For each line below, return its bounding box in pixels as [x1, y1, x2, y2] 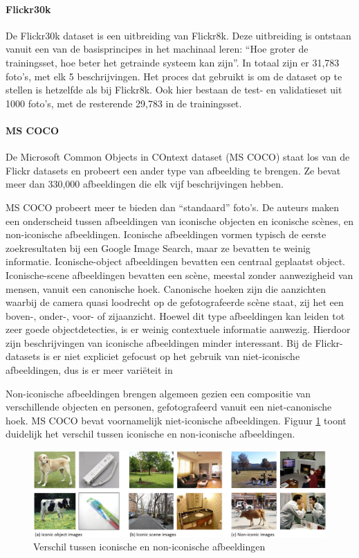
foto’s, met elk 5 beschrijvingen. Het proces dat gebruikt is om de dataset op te [6, 69, 342, 83]
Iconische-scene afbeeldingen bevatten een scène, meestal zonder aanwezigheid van [6, 267, 353, 282]
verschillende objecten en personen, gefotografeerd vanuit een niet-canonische [6, 399, 332, 414]
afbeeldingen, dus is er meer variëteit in [6, 363, 173, 377]
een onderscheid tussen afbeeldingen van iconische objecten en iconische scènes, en [6, 213, 353, 228]
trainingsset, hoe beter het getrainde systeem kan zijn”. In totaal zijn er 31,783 [6, 55, 340, 69]
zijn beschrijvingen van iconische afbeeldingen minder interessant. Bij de [6, 335, 312, 350]
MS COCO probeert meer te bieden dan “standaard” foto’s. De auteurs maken [6, 199, 340, 214]
